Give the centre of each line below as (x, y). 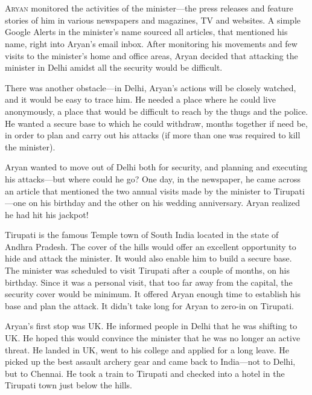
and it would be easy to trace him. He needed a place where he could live (140, 99)
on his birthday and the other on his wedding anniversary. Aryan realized (164, 203)
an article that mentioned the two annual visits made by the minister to (138, 191)
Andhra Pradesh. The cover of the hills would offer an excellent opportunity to (151, 246)
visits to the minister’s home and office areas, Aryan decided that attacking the (151, 55)
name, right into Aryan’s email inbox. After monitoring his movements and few (151, 43)
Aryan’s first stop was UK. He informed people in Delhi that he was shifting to (151, 326)
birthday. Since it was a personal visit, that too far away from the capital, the (149, 282)
